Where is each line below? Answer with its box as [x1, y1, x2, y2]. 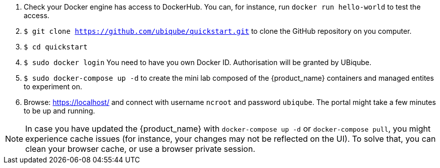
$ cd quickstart [24, 43, 88, 51]
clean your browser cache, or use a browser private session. [25, 144, 255, 154]
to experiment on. [24, 82, 82, 91]
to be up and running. [24, 106, 95, 115]
